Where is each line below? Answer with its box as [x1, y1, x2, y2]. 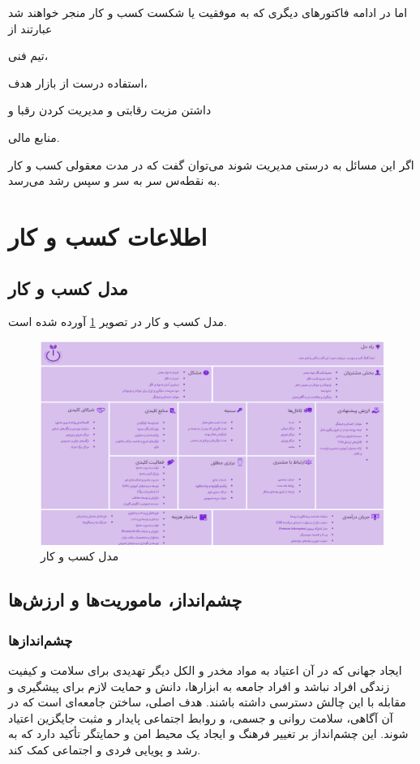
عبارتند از [8, 19, 53, 36]
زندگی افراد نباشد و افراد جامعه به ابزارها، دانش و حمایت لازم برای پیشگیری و [8, 677, 390, 694]
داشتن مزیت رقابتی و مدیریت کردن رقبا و [8, 101, 212, 118]
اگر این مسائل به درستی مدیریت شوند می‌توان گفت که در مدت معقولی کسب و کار [8, 156, 414, 173]
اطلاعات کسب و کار [8, 219, 208, 252]
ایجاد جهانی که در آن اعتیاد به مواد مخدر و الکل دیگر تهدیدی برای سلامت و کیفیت [8, 662, 402, 679]
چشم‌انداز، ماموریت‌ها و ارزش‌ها [8, 587, 242, 612]
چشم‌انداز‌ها [8, 629, 73, 650]
